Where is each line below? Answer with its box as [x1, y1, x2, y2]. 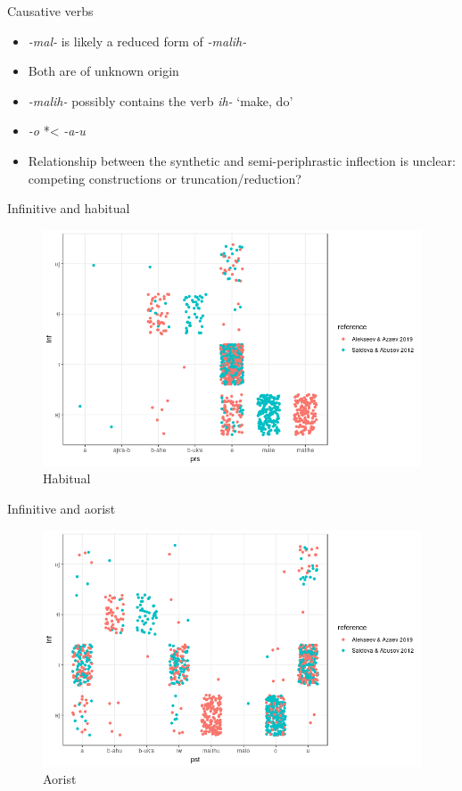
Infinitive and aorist [7, 498, 116, 517]
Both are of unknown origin [28, 62, 179, 80]
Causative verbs [7, 2, 94, 20]
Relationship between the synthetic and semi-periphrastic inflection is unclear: [28, 151, 456, 169]
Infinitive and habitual [7, 199, 130, 218]
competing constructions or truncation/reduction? [28, 169, 301, 187]
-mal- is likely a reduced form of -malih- [28, 31, 247, 50]
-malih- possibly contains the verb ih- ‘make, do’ [28, 91, 293, 110]
